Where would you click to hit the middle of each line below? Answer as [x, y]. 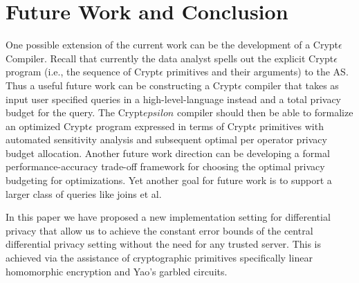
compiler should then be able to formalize [265, 112]
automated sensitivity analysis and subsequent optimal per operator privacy [166, 139]
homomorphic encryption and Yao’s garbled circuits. [117, 271]
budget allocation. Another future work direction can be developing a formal [168, 153]
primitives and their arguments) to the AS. [257, 72]
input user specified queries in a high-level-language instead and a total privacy [173, 99]
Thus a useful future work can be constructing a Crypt [122, 85]
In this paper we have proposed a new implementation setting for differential [168, 217]
